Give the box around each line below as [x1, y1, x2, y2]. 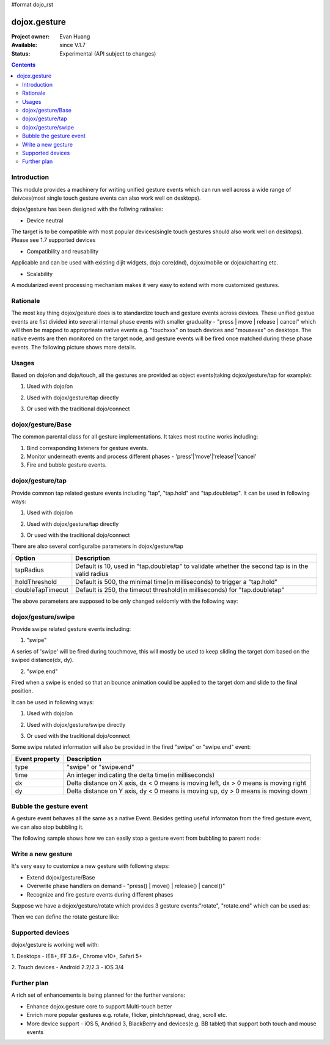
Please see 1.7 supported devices [11, 236, 96, 244]
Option [15, 553, 36, 562]
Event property [15, 754, 61, 763]
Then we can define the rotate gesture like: [11, 913, 120, 920]
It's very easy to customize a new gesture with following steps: [11, 862, 170, 870]
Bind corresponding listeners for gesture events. [26, 444, 148, 451]
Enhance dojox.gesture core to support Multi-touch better [26, 1002, 172, 1010]
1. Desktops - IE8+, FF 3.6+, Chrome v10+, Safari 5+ [11, 952, 143, 959]
